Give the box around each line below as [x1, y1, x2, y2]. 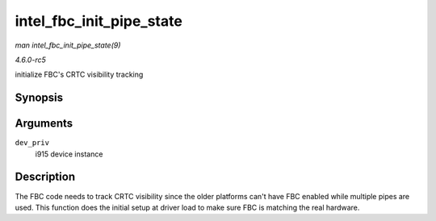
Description [15, 170, 76, 184]
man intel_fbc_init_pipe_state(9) [15, 40, 121, 50]
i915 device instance [35, 149, 103, 159]
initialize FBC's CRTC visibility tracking [15, 69, 144, 80]
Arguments [15, 117, 73, 131]
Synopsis [15, 91, 64, 105]
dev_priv [15, 138, 50, 148]
